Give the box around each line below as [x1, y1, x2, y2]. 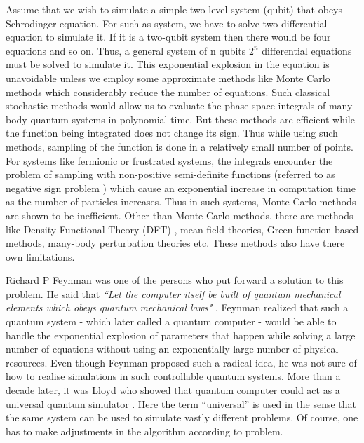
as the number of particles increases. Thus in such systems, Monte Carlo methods [6, 194, 356, 209]
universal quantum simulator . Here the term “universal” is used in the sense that [6, 396, 357, 411]
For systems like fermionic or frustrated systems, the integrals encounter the [6, 153, 333, 168]
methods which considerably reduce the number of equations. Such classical [6, 84, 330, 99]
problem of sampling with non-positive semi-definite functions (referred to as [6, 167, 335, 182]
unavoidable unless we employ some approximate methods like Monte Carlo [6, 70, 330, 85]
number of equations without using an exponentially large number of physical [6, 341, 339, 356]
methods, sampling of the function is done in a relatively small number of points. [6, 139, 353, 154]
